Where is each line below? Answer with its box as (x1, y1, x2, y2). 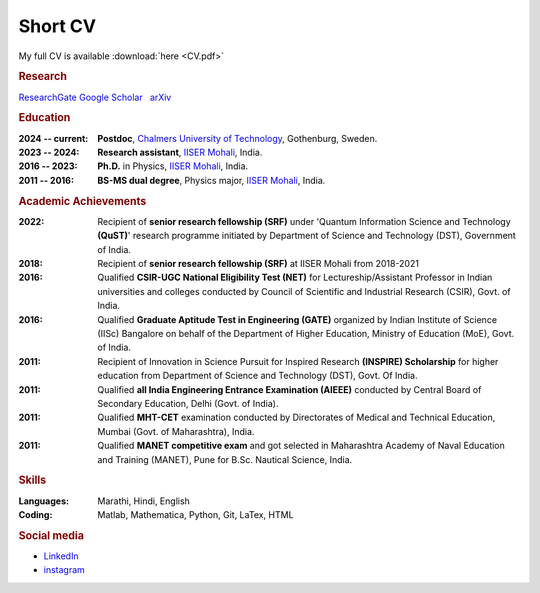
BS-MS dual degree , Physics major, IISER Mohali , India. (97, 174, 326, 186)
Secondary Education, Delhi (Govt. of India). (97, 397, 279, 409)
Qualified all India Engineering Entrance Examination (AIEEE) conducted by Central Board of (97, 383, 482, 395)
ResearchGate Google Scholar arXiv (18, 91, 172, 103)
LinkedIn (43, 550, 79, 562)
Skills (18, 473, 47, 487)
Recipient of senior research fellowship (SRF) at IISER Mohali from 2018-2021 (97, 258, 420, 270)
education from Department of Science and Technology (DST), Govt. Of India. (97, 370, 418, 382)
